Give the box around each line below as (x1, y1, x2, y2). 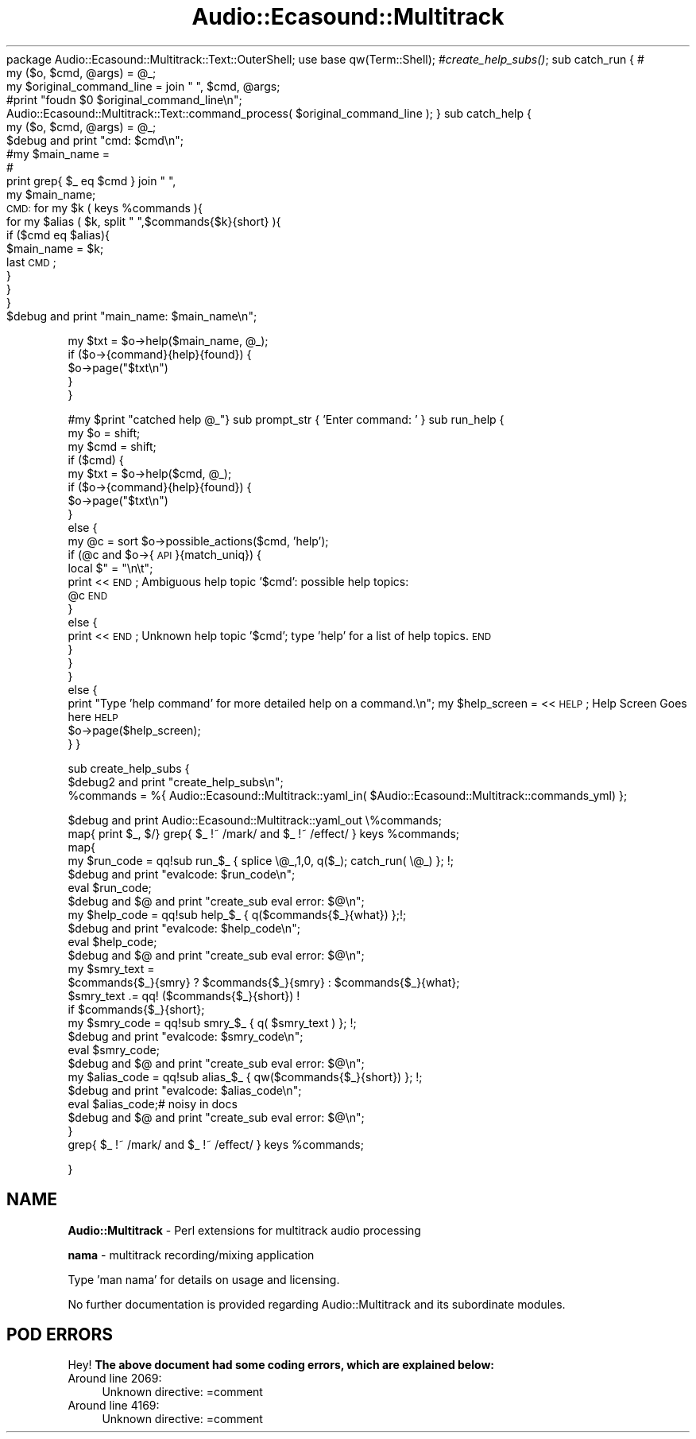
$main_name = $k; (6, 241, 104, 255)
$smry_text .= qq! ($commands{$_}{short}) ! (68, 988, 300, 1003)
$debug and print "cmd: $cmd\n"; (6, 133, 184, 147)
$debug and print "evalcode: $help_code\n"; (68, 921, 300, 935)
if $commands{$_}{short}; (68, 1002, 205, 1016)
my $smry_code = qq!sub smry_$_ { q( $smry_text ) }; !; (68, 1015, 357, 1030)
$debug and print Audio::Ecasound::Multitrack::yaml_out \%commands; (68, 813, 442, 827)
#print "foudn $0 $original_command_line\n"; (6, 92, 242, 107)
